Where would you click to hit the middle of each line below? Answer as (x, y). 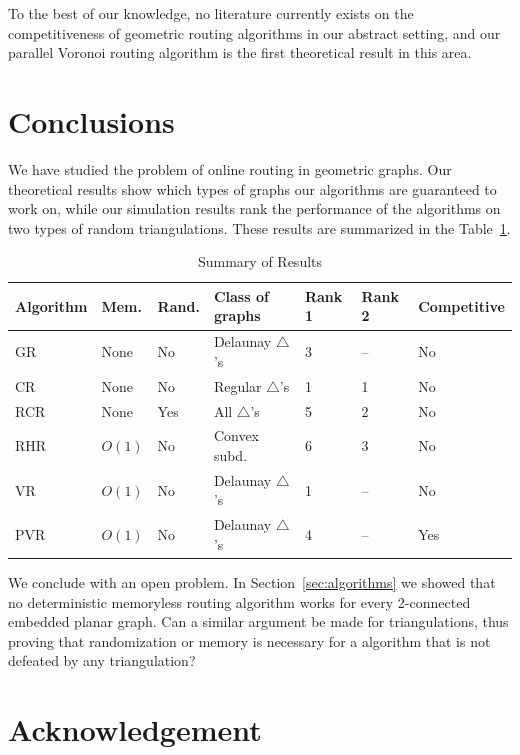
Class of (241, 295)
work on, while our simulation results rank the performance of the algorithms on (254, 208)
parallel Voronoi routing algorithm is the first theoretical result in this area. (240, 52)
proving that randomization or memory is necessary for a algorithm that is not (249, 640)
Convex (236, 435)
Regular (237, 385)
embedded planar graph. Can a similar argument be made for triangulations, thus (258, 621)
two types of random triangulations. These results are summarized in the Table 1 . (259, 227)
